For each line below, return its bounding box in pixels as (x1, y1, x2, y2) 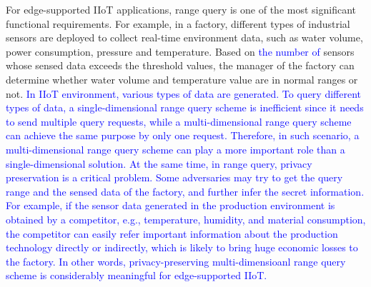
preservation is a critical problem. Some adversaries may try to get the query (6, 170, 343, 185)
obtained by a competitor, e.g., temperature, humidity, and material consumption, (6, 211, 366, 226)
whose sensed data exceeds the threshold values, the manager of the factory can (6, 58, 355, 73)
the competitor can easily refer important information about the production (6, 226, 338, 241)
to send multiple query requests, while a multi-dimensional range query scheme (6, 114, 352, 129)
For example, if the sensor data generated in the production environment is (6, 198, 335, 213)
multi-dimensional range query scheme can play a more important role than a (6, 141, 345, 156)
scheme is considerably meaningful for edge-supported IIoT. (6, 268, 267, 283)
